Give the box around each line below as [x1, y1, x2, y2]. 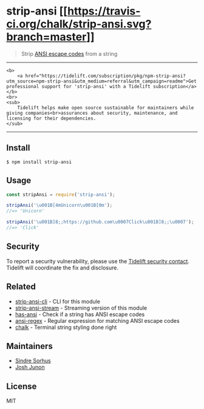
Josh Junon [15, 363, 45, 371]
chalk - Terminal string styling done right [15, 323, 117, 331]
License [6, 381, 37, 391]
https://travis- [67, 4, 141, 18]
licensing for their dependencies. [6, 115, 97, 121]
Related [6, 282, 36, 292]
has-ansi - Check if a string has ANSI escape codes [15, 311, 145, 318]
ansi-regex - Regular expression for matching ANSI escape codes [15, 317, 180, 324]
